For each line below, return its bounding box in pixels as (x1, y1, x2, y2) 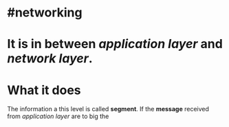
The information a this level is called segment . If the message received (7, 105, 210, 113)
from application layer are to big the (7, 112, 109, 121)
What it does (7, 82, 81, 97)
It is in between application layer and (7, 36, 223, 52)
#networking (7, 5, 83, 21)
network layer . (7, 51, 93, 67)
